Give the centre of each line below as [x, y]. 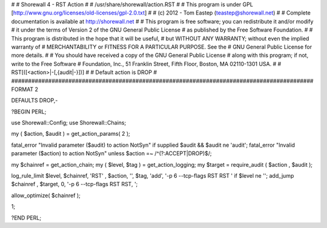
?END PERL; [26, 218]
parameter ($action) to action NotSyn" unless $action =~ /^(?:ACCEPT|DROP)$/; [111, 153]
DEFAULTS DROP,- [35, 101]
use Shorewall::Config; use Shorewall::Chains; [69, 123]
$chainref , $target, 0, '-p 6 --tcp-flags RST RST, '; [74, 184]
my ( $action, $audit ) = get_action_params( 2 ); [71, 134]
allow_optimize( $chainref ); [46, 195]
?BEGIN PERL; [29, 112]
